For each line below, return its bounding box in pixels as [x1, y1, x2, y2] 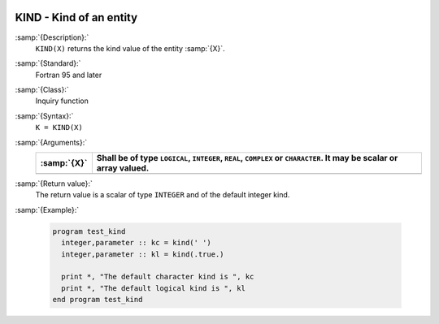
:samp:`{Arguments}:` [15, 137, 88, 147]
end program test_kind [52, 295, 143, 305]
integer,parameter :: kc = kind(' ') [61, 238, 211, 248]
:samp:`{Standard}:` [15, 58, 81, 68]
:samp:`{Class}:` [15, 85, 69, 95]
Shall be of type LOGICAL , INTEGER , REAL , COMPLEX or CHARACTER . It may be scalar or [96, 153, 398, 164]
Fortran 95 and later [35, 70, 102, 80]
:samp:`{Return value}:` [15, 179, 93, 188]
